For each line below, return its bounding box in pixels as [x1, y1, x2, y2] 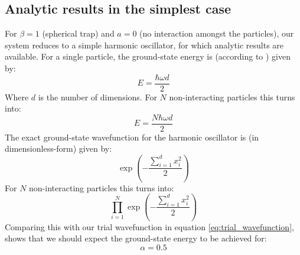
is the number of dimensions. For [38, 90, 157, 103]
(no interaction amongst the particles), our [139, 27, 294, 40]
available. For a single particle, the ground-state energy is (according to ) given [5, 50, 291, 63]
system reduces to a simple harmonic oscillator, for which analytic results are [5, 38, 284, 51]
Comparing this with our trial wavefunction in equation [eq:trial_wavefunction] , [5, 220, 294, 233]
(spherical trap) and [42, 27, 115, 40]
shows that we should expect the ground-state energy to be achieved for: [5, 232, 267, 244]
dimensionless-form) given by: [5, 142, 112, 155]
